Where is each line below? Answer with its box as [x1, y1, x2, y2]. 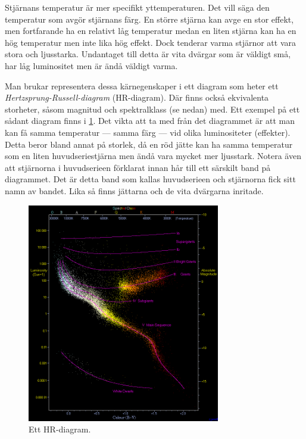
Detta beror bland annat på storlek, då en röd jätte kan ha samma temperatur [5, 138, 293, 150]
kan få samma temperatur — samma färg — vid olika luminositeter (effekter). [5, 126, 291, 138]
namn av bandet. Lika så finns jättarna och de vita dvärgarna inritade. [5, 184, 264, 197]
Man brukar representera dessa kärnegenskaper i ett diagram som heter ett [5, 79, 279, 92]
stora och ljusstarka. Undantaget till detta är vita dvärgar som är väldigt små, [5, 48, 291, 60]
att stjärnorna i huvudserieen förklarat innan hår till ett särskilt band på [5, 161, 271, 173]
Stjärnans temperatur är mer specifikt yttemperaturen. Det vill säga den [5, 1, 270, 13]
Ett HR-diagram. [29, 423, 91, 435]
